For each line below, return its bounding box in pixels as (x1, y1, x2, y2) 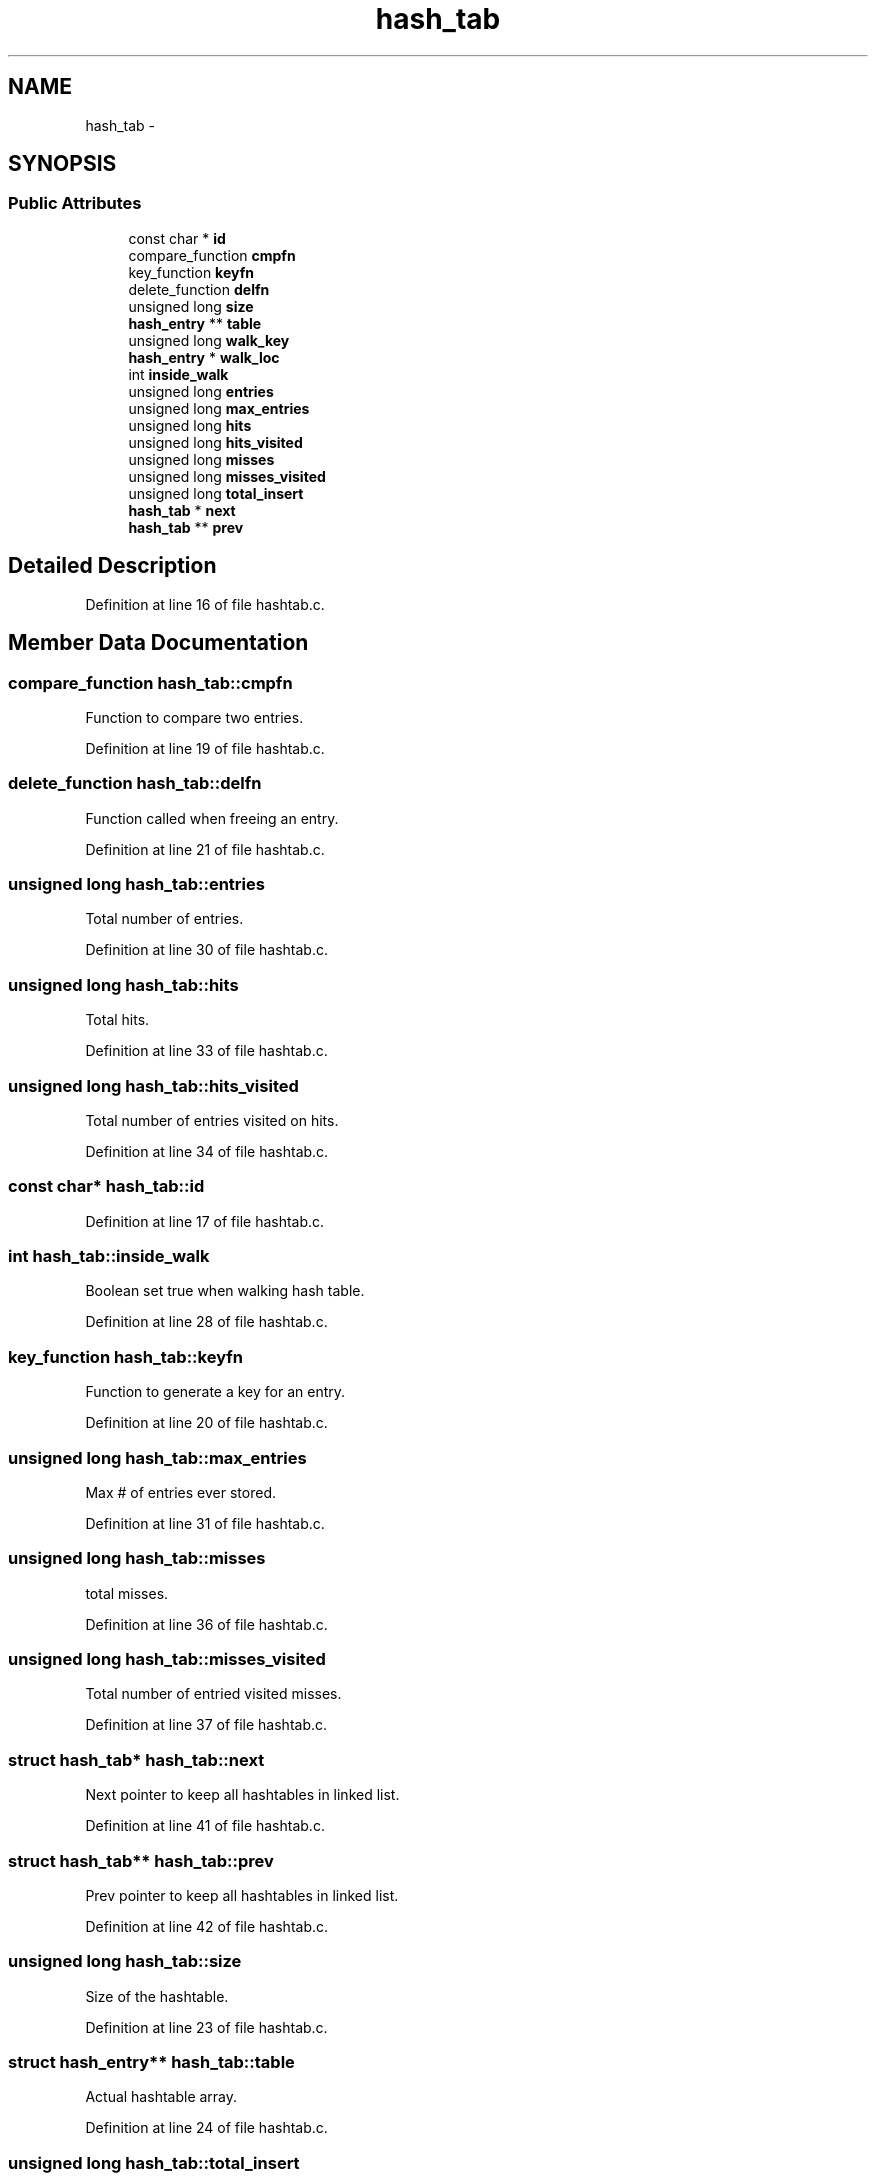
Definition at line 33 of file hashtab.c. (85, 1042, 328, 1060)
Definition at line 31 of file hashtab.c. (85, 1514, 325, 1532)
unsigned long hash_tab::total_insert (8, 2152, 300, 2173)
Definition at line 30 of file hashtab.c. (85, 941, 328, 959)
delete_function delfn (128, 280, 270, 298)
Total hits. (85, 1011, 150, 1029)
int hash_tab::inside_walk (8, 1246, 210, 1266)
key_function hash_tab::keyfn (8, 1346, 243, 1367)
